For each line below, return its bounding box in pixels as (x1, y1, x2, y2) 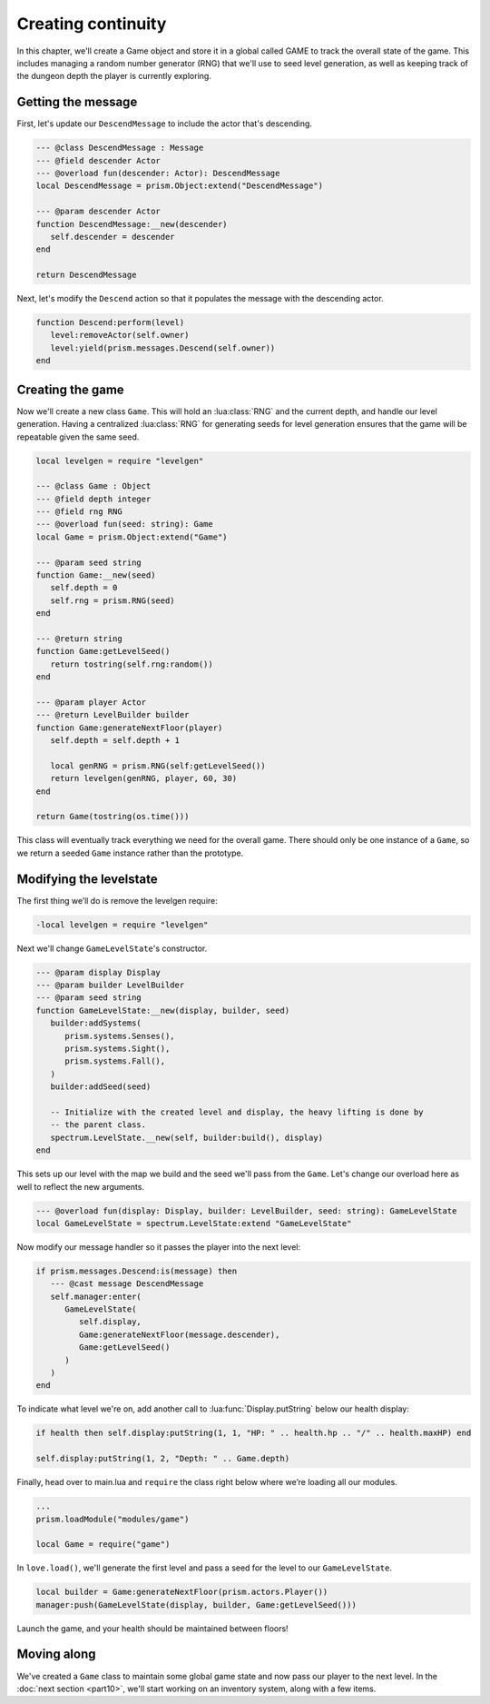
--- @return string (35, 634, 122, 644)
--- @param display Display (35, 967, 161, 977)
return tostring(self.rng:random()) (50, 659, 213, 669)
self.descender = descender (50, 232, 176, 242)
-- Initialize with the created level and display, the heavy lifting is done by (50, 1107, 424, 1117)
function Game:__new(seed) (35, 570, 156, 580)
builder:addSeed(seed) (50, 1082, 152, 1092)
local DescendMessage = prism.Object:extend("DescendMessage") (35, 181, 324, 191)
